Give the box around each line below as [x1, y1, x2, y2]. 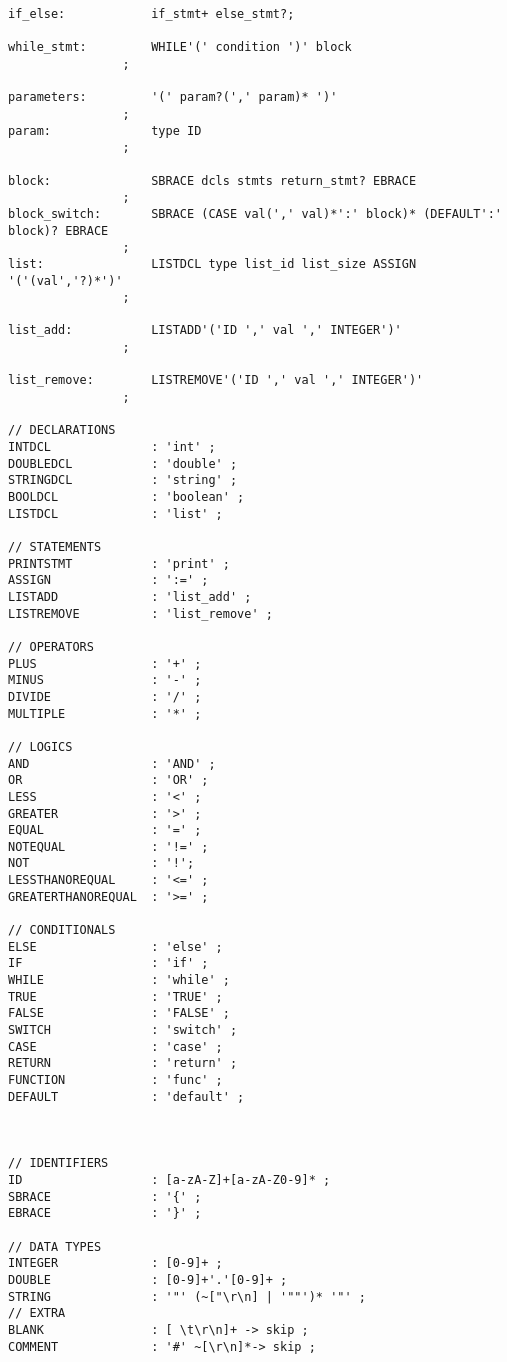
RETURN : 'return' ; [8, 1056, 238, 1071]
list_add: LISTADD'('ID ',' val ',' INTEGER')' [8, 323, 402, 338]
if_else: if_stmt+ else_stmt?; [8, 7, 295, 21]
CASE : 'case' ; [8, 1039, 223, 1054]
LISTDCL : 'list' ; [8, 506, 223, 521]
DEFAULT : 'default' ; [8, 1089, 245, 1104]
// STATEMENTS [8, 540, 102, 554]
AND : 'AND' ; [8, 756, 216, 771]
